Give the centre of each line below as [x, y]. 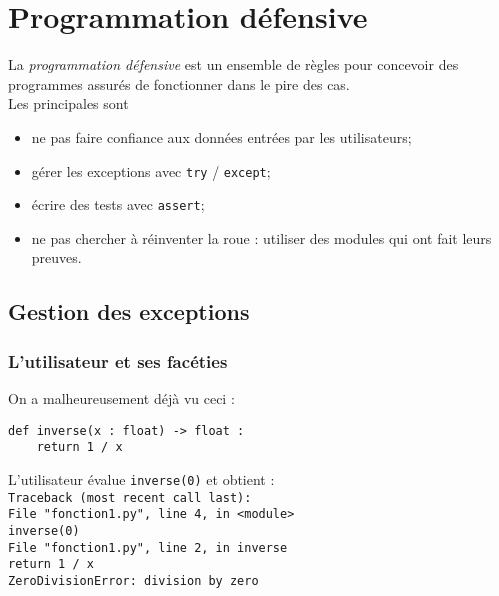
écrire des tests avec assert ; [118, 204]
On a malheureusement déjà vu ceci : [121, 398]
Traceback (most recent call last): [130, 497]
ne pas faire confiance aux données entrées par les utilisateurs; [221, 136]
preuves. [56, 257]
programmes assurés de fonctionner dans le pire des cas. [179, 83]
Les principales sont [68, 103]
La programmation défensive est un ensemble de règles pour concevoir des [233, 64]
